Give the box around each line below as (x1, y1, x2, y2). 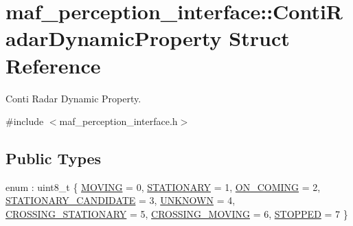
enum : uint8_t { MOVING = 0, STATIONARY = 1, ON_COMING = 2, (5, 179, 321, 194)
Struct (229, 24, 290, 52)
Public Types (5, 148, 102, 169)
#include (5, 114, 44, 128)
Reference (5, 51, 101, 79)
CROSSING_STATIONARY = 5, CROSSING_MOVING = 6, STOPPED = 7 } (5, 207, 348, 221)
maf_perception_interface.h (59, 114, 178, 128)
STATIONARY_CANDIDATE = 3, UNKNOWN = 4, (5, 193, 236, 207)
